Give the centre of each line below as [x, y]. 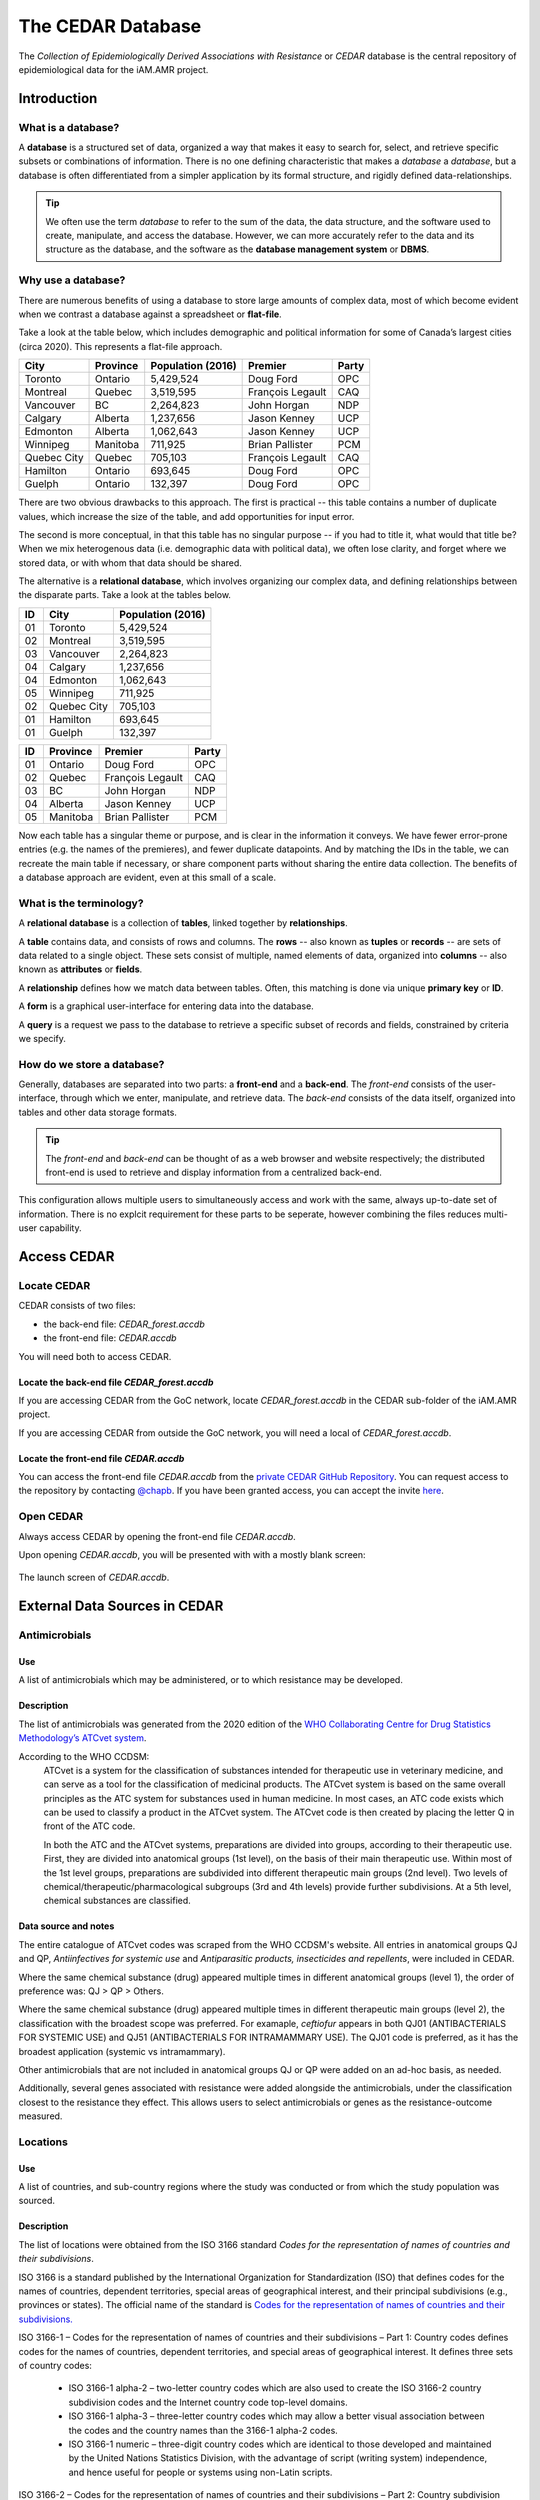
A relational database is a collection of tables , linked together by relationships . [183, 923]
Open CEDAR [51, 1517]
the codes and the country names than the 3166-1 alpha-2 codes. [203, 2430]
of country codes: [55, 2365]
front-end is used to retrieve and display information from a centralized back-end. [213, 1172]
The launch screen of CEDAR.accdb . [94, 1577]
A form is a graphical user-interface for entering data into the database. [166, 1006]
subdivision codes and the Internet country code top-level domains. [208, 2402]
